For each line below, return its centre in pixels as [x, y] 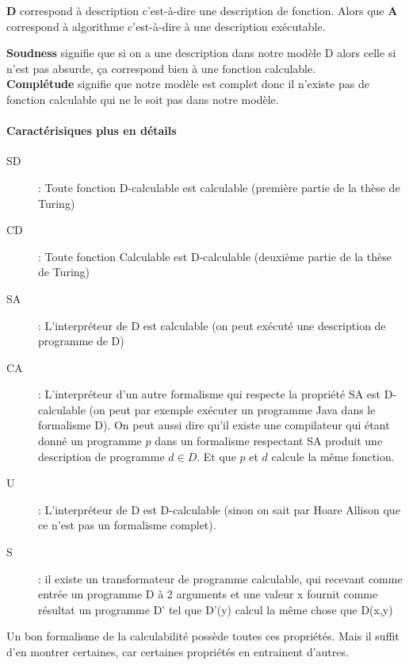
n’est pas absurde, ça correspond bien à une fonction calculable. [161, 68]
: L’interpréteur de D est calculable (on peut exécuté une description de [212, 325]
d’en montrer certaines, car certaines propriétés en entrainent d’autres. [178, 652]
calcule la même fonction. [333, 456]
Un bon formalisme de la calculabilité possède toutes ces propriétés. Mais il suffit [203, 636]
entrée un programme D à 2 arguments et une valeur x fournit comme [208, 594]
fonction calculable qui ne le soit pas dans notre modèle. [143, 99]
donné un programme [90, 441]
